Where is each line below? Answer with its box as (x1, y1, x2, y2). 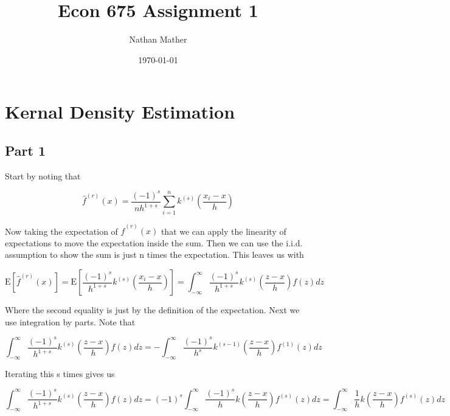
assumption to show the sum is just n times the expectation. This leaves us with (5, 248, 304, 261)
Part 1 (5, 140, 46, 159)
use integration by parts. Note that (5, 315, 136, 328)
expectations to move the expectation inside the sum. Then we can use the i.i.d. (5, 236, 303, 249)
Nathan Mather (129, 33, 187, 46)
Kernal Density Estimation (5, 99, 235, 124)
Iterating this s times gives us (5, 367, 115, 380)
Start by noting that (5, 169, 81, 182)
